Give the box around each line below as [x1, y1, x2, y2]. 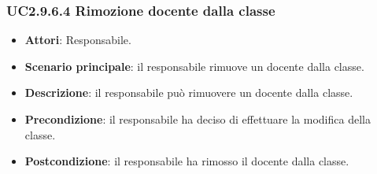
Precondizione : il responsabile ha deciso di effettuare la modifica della [24, 111, 371, 127]
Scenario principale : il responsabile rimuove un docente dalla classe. [24, 57, 364, 74]
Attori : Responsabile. [24, 31, 131, 48]
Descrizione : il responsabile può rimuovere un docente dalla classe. [24, 84, 353, 101]
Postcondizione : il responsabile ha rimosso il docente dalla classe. [24, 153, 349, 169]
